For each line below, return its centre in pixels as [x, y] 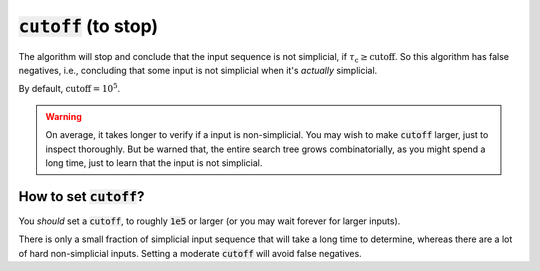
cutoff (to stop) [88, 26]
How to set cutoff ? [81, 196]
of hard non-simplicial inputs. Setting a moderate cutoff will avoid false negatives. [190, 253]
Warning [63, 116]
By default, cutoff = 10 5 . [69, 88]
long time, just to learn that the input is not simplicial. [154, 162]
